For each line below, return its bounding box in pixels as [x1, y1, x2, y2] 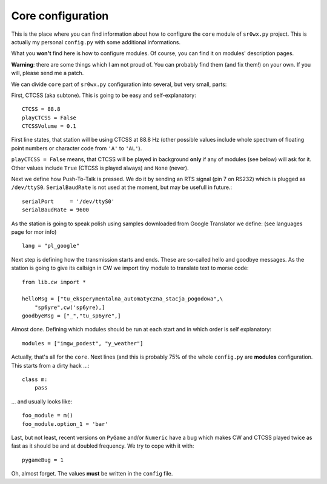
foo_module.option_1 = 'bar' [22, 420, 108, 427]
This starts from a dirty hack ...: [11, 362, 90, 369]
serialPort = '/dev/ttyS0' [22, 197, 115, 205]
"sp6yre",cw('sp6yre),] [34, 303, 105, 311]
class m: [22, 376, 48, 383]
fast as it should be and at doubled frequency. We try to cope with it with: [11, 442, 194, 449]
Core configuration [11, 9, 109, 22]
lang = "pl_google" [22, 242, 80, 250]
